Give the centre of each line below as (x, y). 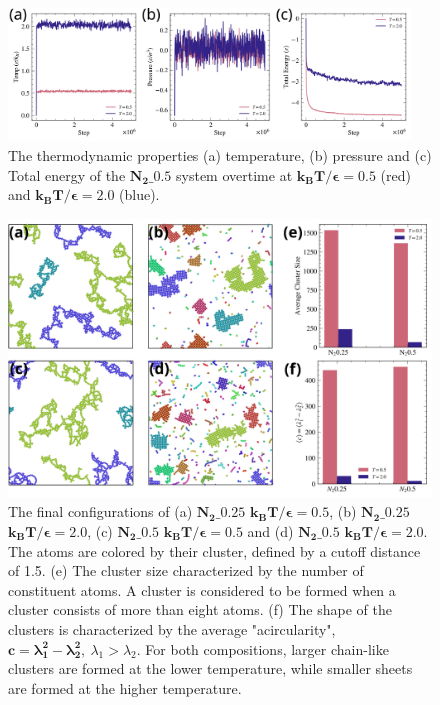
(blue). (139, 194)
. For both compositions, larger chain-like (262, 648)
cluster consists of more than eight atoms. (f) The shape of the (200, 609)
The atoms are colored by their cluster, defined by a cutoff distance (214, 550)
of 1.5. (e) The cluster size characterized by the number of (186, 570)
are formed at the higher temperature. (125, 687)
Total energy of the (67, 174)
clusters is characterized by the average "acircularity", (172, 628)
